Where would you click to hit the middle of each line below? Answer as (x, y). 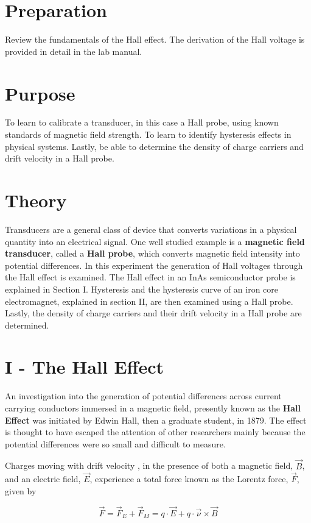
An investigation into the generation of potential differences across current (143, 396)
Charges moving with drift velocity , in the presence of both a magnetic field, (149, 465)
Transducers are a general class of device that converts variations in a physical (151, 229)
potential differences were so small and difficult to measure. (115, 443)
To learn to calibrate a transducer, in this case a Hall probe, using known (142, 122)
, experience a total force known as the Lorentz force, (189, 479)
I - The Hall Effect (85, 367)
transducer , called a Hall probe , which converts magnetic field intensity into (152, 253)
